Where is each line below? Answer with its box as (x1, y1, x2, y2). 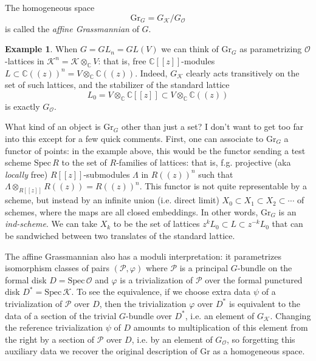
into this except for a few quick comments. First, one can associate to (5, 132, 264, 144)
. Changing (270, 309, 311, 322)
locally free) (5, 167, 48, 180)
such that (198, 167, 233, 180)
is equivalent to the (228, 297, 301, 309)
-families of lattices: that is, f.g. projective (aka (116, 156, 291, 169)
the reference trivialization (5, 321, 103, 334)
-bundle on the (237, 261, 292, 274)
